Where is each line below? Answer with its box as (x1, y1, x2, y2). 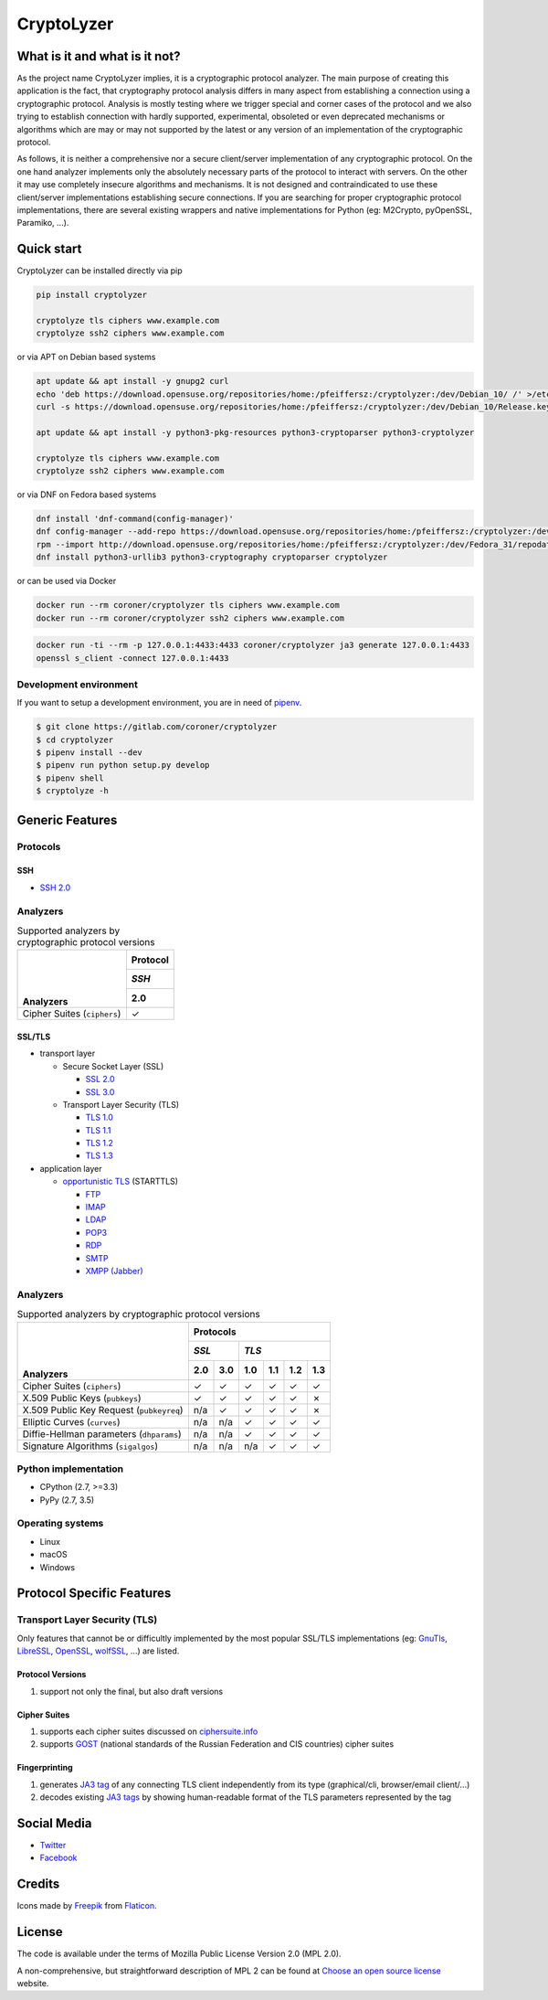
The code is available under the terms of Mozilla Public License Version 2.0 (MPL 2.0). (16, 1948, 342, 1960)
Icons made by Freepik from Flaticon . (16, 1900, 157, 1911)
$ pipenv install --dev (36, 748, 143, 758)
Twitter (39, 1839, 67, 1850)
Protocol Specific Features (16, 1586, 172, 1601)
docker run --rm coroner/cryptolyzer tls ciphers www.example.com (36, 600, 340, 611)
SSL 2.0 (85, 1074, 115, 1085)
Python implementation (16, 1463, 123, 1475)
